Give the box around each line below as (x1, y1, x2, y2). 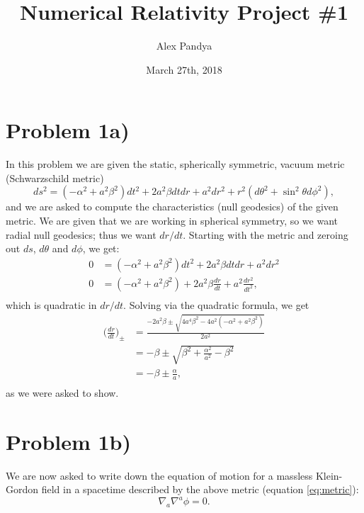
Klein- (315, 468, 343, 483)
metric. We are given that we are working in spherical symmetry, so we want (6, 213, 339, 228)
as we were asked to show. (6, 385, 119, 400)
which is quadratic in (6, 297, 97, 312)
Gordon (6, 482, 39, 497)
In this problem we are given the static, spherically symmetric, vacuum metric (6, 157, 345, 171)
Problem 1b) (6, 427, 132, 456)
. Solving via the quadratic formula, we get (123, 297, 309, 312)
